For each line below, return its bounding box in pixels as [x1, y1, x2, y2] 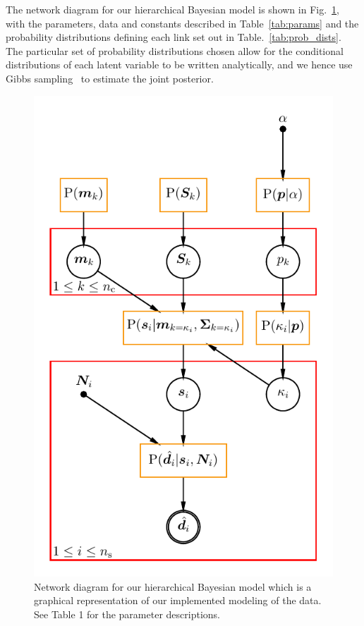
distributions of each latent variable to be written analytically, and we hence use [6, 57, 353, 72]
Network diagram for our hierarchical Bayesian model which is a [34, 579, 312, 594]
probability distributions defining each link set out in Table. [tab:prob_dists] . [6, 30, 341, 44]
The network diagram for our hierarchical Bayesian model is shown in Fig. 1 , [6, 2, 339, 16]
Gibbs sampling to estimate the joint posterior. [6, 70, 214, 85]
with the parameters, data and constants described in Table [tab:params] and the [6, 16, 359, 30]
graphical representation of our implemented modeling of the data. [34, 593, 322, 608]
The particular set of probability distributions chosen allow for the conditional [6, 43, 344, 58]
